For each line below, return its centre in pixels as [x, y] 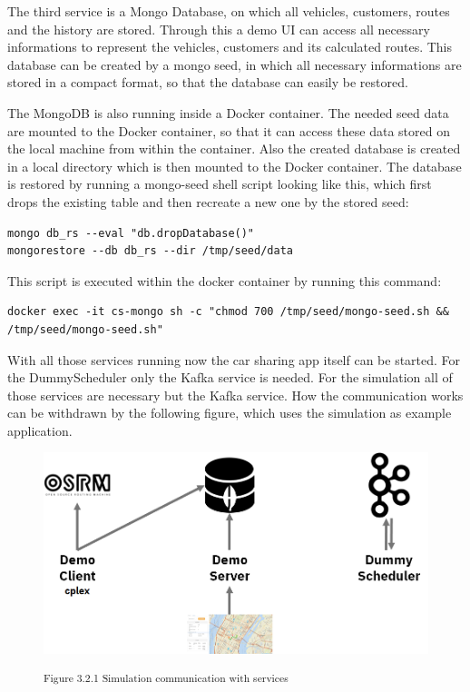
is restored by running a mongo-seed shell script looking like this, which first [220, 184]
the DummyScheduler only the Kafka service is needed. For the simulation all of [230, 377]
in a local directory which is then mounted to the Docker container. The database [235, 166]
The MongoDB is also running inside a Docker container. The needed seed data [228, 112]
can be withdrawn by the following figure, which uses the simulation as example [230, 413]
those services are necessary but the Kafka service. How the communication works [235, 395]
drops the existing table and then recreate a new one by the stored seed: [208, 201]
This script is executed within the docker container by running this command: [225, 280]
